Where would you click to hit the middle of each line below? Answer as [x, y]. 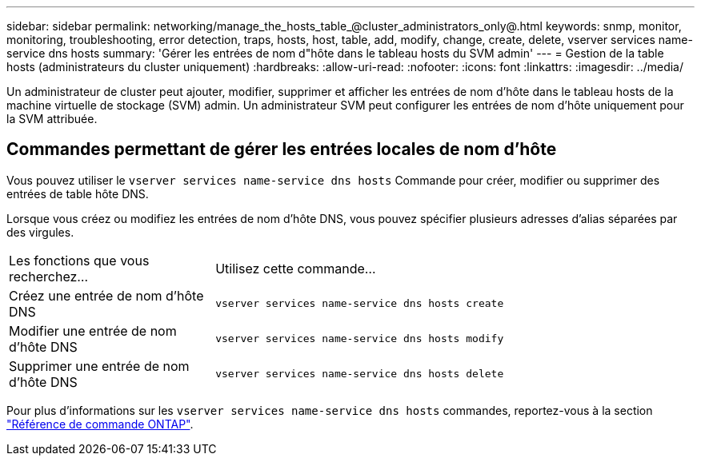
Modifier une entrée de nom [93, 331]
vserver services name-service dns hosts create [360, 304]
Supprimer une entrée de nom [99, 366]
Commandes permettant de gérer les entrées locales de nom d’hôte [282, 149]
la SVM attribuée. [52, 119]
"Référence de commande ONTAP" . [100, 424]
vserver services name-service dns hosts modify [360, 339]
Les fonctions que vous [79, 260]
